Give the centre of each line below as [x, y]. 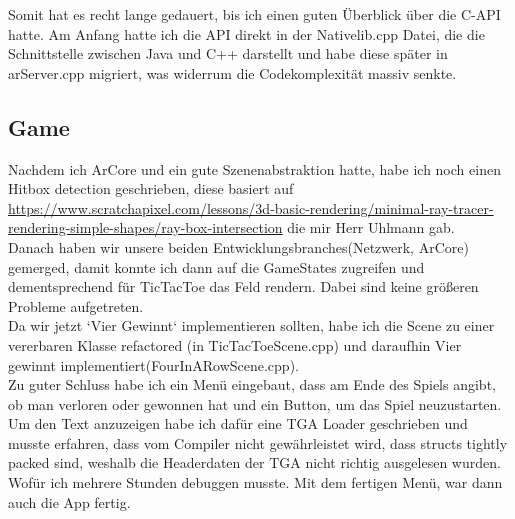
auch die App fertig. [69, 501]
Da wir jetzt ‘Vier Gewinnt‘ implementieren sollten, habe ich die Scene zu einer [251, 325]
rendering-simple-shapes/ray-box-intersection [145, 227]
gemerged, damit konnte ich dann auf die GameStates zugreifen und [216, 266]
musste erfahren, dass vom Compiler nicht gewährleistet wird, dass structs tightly [258, 442]
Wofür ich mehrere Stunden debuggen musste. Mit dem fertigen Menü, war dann [255, 482]
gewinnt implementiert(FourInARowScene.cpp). [153, 364]
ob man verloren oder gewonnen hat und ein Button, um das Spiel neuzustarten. [255, 403]
